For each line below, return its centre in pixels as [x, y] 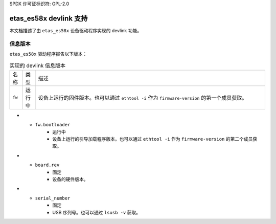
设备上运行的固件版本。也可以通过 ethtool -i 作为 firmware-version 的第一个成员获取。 [143, 98]
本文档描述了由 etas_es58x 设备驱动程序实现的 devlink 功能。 [76, 30]
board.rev [47, 165]
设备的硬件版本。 [70, 179]
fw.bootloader [53, 125]
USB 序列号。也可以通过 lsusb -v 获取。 [96, 212]
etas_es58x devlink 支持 [49, 18]
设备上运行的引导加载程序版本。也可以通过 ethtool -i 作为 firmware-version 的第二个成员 [153, 139]
